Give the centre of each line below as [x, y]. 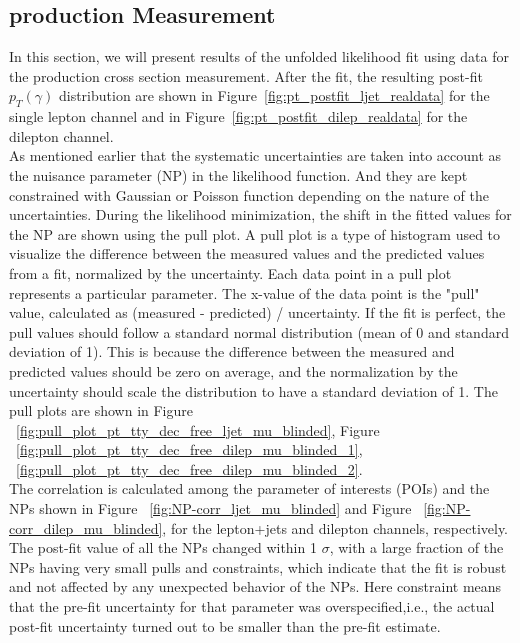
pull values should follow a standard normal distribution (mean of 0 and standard [259, 331]
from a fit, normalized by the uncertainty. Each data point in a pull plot [230, 272]
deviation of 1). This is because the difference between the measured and [232, 351]
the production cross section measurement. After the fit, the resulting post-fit [246, 75]
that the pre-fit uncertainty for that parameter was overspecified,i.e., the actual [252, 606]
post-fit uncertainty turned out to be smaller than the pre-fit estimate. [225, 625]
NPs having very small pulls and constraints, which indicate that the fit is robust [258, 566]
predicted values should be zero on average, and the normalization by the [233, 370]
